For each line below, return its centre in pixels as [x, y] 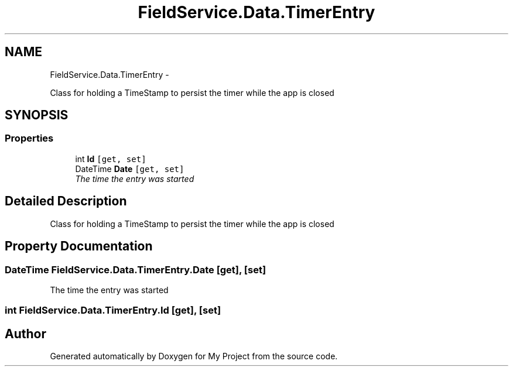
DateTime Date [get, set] [130, 169]
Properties [29, 138]
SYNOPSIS [37, 115]
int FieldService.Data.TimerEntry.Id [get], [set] [113, 310]
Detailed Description [66, 201]
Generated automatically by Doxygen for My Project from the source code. [194, 356]
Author [25, 334]
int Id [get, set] [111, 159]
